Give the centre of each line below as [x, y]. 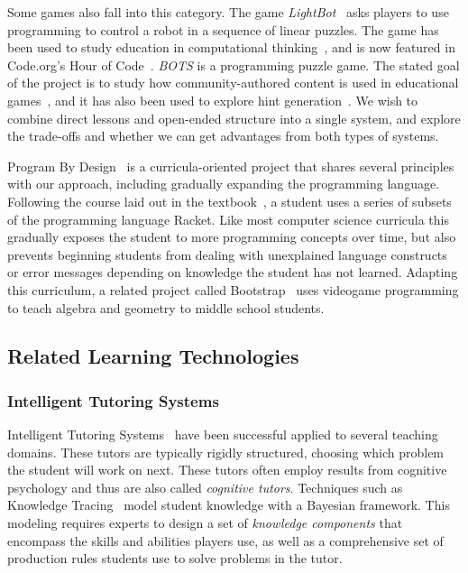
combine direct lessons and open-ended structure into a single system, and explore [234, 118]
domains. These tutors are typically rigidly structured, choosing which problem [226, 452]
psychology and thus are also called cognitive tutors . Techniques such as [205, 487]
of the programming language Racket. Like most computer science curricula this [228, 219]
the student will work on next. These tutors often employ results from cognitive [227, 470]
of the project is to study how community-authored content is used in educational [233, 83]
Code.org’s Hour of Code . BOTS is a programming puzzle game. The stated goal [234, 65]
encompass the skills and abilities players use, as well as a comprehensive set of [225, 540]
